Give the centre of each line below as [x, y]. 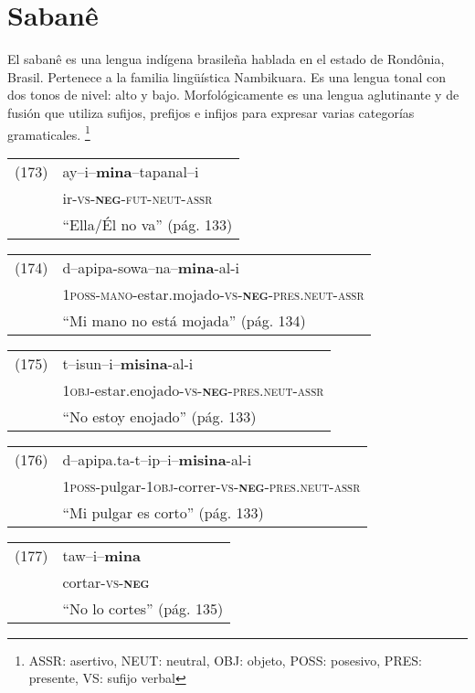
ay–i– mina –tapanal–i [131, 171]
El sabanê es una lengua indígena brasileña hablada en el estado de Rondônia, [226, 59]
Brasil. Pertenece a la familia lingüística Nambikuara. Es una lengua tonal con [227, 76]
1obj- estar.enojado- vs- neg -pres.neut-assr [193, 389]
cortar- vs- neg [106, 581]
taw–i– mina [101, 555]
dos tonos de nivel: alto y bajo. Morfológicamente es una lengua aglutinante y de [233, 95]
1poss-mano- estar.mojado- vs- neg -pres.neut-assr [213, 293]
